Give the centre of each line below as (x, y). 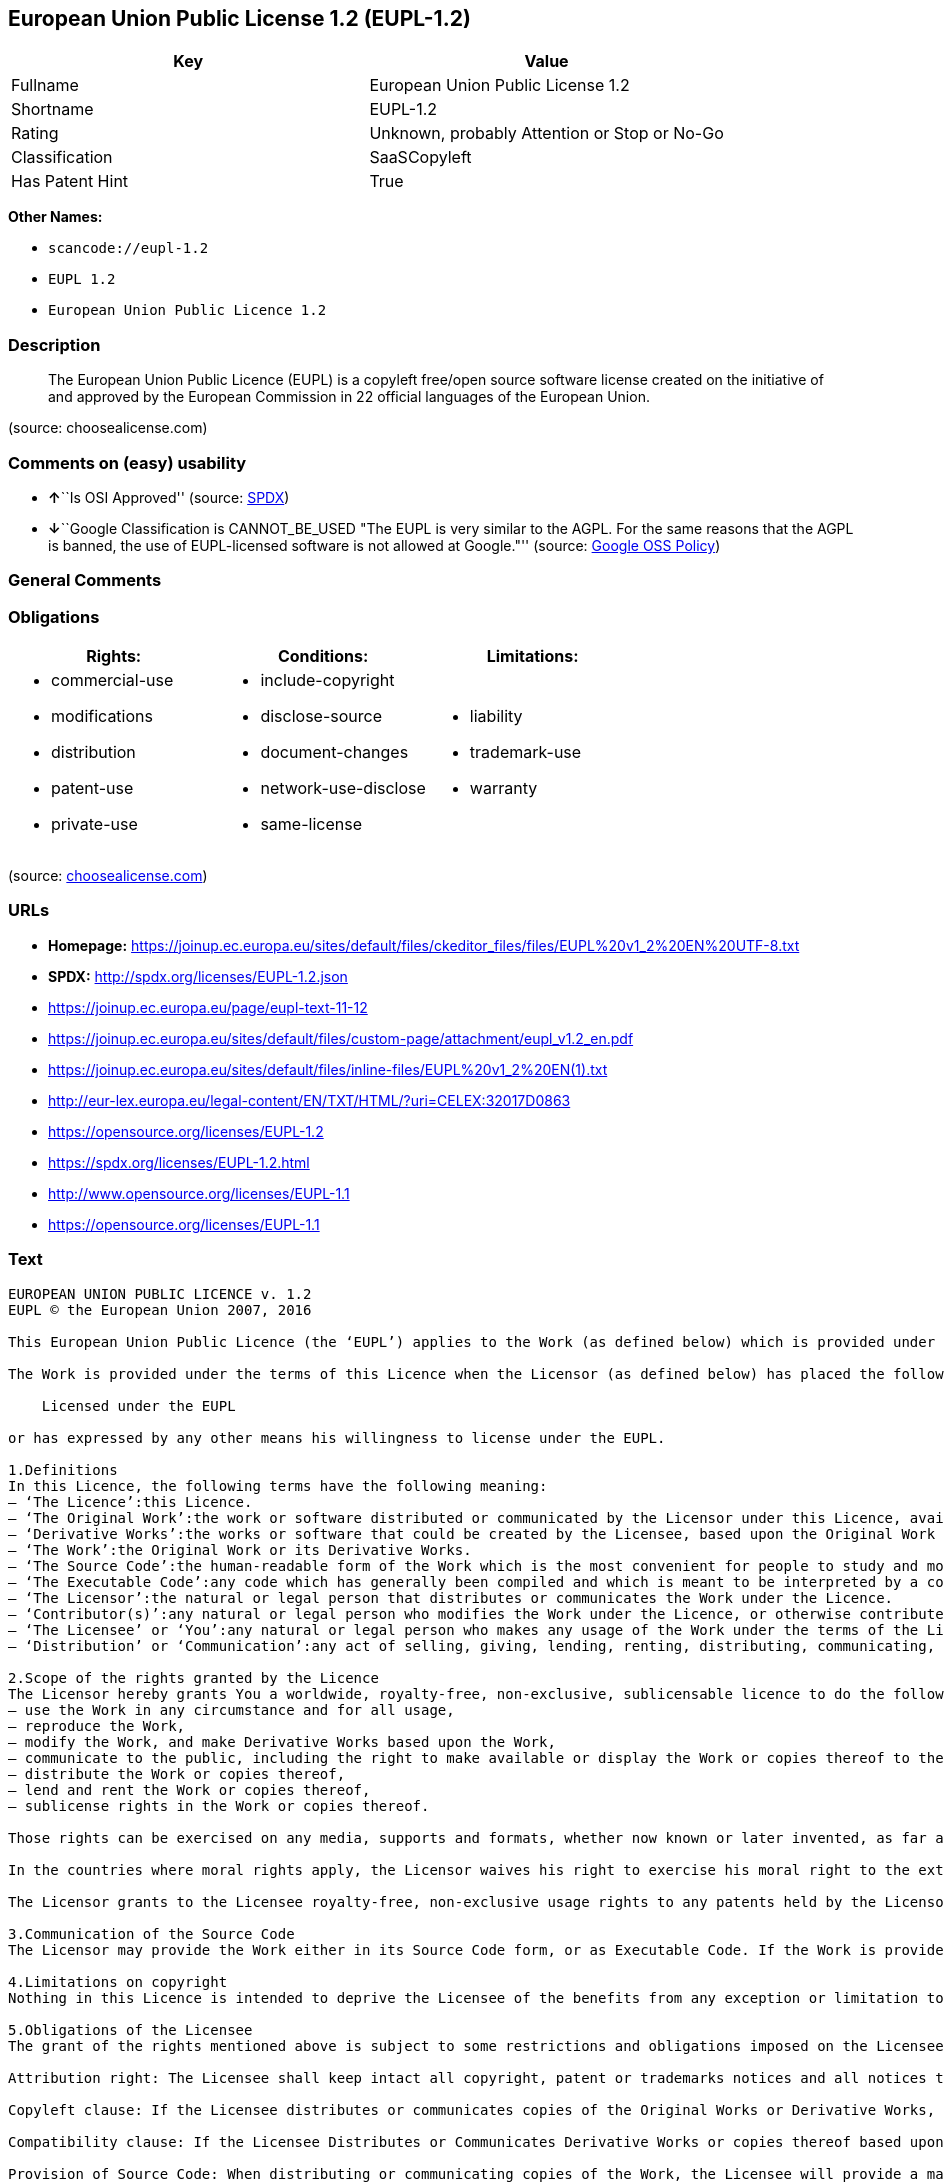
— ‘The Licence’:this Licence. (130, 1501)
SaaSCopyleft (420, 157)
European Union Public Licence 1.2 (187, 310)
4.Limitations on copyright (118, 1981)
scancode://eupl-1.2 (128, 248)
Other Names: (55, 217)
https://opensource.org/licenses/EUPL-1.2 (186, 1131)
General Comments (85, 580)
